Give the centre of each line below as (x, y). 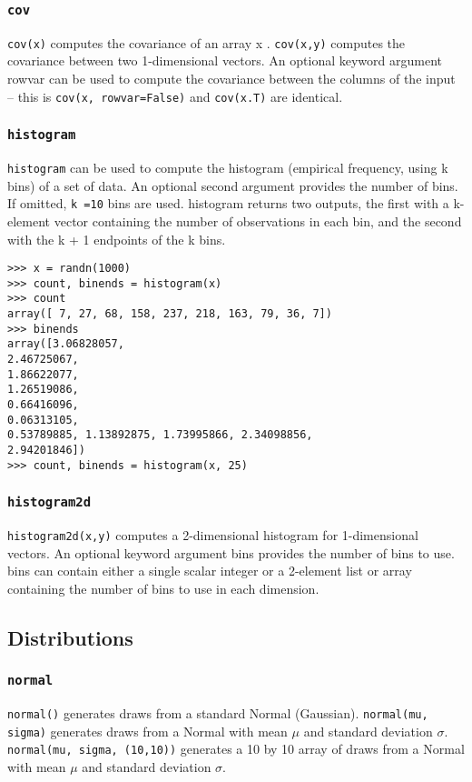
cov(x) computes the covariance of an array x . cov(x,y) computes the (206, 42)
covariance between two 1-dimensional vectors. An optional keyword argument (225, 60)
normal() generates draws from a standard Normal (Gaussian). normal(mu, (218, 713)
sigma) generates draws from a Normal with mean (147, 731)
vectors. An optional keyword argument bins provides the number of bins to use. (231, 552)
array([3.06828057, (66, 344)
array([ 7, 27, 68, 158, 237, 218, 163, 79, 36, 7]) (170, 314)
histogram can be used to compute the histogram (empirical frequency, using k (228, 168)
